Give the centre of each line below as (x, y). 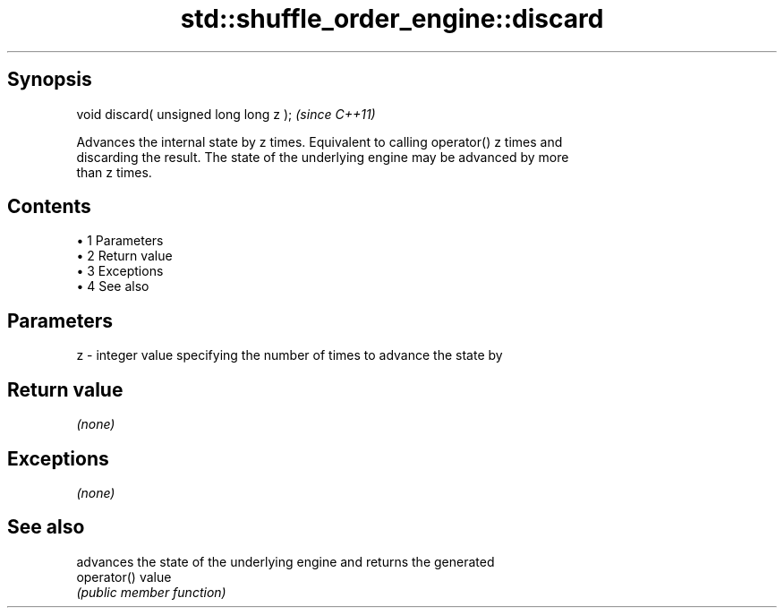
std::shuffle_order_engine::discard (392, 19)
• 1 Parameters (120, 241)
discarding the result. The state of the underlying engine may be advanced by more (323, 157)
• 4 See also (113, 286)
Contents (49, 207)
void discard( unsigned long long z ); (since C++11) (226, 114)
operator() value (124, 577)
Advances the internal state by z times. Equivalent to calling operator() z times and (320, 141)
